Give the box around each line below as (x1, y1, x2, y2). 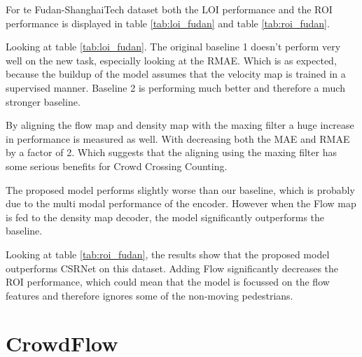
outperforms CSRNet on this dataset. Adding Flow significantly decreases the (6, 260, 339, 275)
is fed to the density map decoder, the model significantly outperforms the (6, 209, 325, 224)
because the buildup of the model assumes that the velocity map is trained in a (6, 66, 346, 81)
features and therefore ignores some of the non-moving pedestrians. (6, 288, 293, 302)
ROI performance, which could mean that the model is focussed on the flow (6, 274, 330, 289)
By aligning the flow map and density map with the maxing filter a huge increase (6, 118, 354, 132)
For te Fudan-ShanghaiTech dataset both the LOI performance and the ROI (6, 2, 333, 16)
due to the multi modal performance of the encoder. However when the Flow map (6, 196, 356, 211)
